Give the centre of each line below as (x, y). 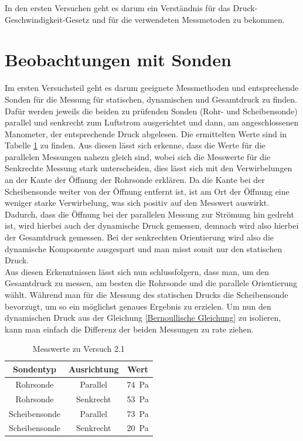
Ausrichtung (93, 369)
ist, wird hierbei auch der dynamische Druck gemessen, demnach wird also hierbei (152, 225)
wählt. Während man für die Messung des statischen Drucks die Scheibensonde (147, 294)
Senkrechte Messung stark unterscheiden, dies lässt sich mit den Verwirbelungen (149, 168)
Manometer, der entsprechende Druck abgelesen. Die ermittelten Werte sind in (146, 133)
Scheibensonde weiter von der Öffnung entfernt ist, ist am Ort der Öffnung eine (147, 191)
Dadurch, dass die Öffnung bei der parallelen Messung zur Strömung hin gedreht (149, 214)
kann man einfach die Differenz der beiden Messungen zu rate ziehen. (129, 329)
